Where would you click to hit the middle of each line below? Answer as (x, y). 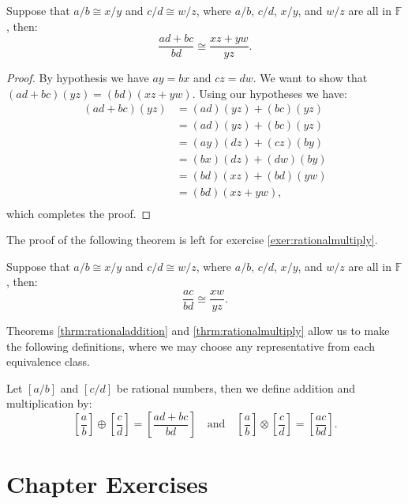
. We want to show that (310, 78)
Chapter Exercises (107, 484)
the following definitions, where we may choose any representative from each (191, 346)
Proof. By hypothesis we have (78, 78)
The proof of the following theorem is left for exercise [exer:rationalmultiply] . (192, 240)
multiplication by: (49, 403)
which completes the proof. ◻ (79, 213)
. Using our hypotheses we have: (270, 93)
